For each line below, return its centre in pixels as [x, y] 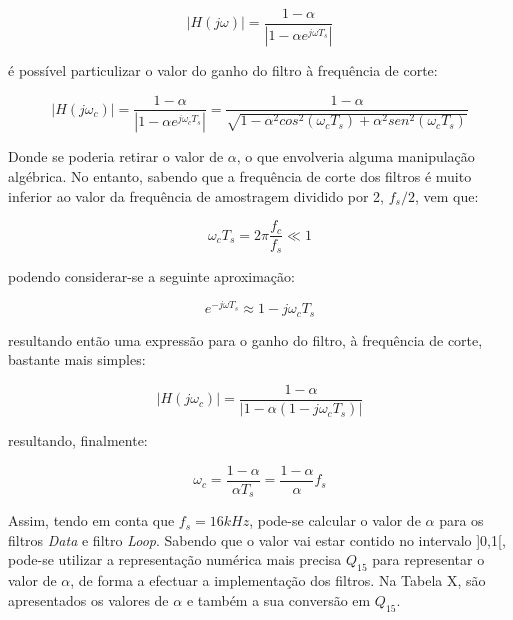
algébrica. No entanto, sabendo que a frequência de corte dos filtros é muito [240, 176]
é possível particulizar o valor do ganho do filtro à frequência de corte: [223, 69]
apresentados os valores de [88, 599]
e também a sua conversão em [278, 599]
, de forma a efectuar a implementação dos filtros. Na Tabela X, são [278, 580]
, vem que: [446, 195]
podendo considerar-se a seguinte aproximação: [151, 275]
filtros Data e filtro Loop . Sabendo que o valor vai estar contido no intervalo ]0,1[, [257, 539]
